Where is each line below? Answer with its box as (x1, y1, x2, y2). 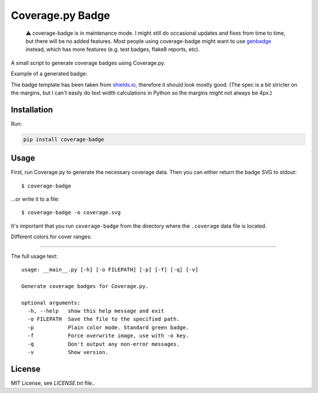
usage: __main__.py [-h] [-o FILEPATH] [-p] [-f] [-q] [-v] (21, 266, 198, 273)
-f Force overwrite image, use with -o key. (27, 332, 190, 339)
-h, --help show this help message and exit (27, 307, 164, 314)
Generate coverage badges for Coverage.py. (21, 283, 149, 289)
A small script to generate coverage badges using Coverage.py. (11, 59, 166, 66)
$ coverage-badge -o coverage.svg (21, 209, 121, 216)
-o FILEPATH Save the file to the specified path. (27, 316, 180, 323)
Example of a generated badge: (11, 70, 88, 77)
